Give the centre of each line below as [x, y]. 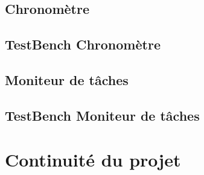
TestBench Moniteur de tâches [102, 115]
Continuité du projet [93, 160]
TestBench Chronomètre [83, 44]
